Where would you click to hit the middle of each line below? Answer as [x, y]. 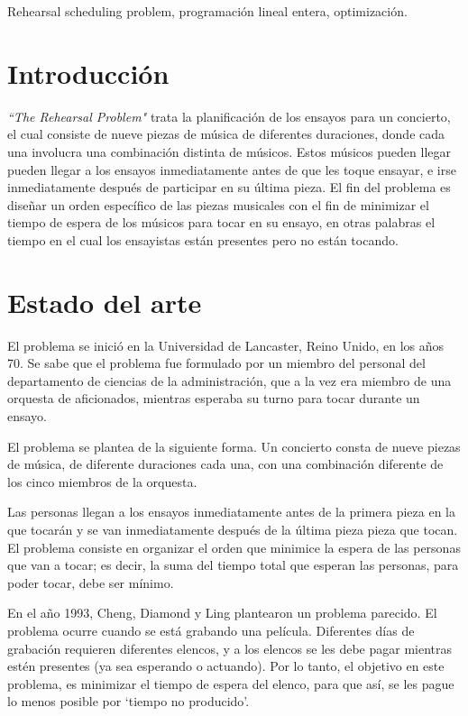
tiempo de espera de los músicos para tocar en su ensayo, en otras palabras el [221, 222]
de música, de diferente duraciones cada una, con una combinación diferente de [225, 464]
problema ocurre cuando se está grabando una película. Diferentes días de [211, 630]
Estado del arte [105, 302]
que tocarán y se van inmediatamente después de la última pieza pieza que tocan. [233, 529]
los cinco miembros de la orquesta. [102, 481]
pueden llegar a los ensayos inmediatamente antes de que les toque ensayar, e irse [232, 169]
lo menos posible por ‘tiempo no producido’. [128, 701]
